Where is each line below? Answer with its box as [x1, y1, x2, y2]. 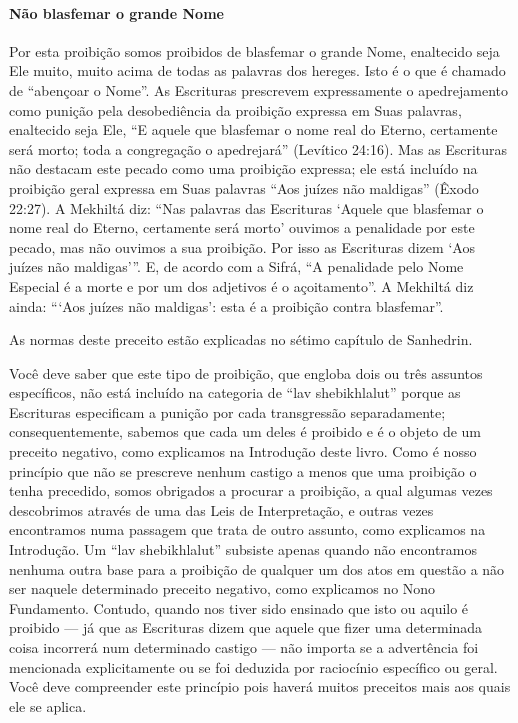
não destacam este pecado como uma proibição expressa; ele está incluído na [9, 158, 478, 179]
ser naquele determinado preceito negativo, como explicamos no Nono [9, 578, 436, 599]
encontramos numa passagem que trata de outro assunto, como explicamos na [9, 519, 486, 540]
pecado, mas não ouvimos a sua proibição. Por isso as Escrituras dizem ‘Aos [9, 236, 475, 257]
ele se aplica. [9, 695, 87, 716]
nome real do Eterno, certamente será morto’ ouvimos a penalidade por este [9, 217, 475, 238]
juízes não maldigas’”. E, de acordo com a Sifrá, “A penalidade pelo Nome [9, 256, 464, 277]
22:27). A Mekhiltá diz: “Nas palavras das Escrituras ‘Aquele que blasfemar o [9, 197, 484, 218]
